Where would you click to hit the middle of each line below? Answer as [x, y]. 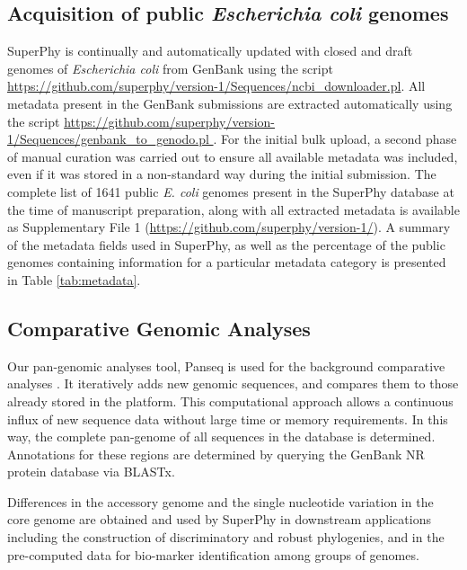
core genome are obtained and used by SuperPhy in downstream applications [219, 519]
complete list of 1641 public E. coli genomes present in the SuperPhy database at [231, 191]
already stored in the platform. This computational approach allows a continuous [230, 401]
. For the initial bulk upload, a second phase [335, 139]
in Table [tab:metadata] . [74, 279]
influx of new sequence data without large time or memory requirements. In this [228, 419]
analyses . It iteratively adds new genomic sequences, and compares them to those [233, 383]
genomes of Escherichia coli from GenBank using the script [170, 68]
